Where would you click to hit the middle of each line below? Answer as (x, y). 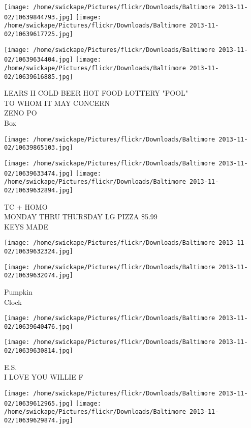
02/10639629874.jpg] (39, 420)
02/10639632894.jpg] (39, 190)
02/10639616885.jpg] (39, 77)
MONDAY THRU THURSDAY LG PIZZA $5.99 (81, 217)
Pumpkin (18, 291)
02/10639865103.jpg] (39, 148)
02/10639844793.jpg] (39, 17)
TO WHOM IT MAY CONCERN (57, 103)
